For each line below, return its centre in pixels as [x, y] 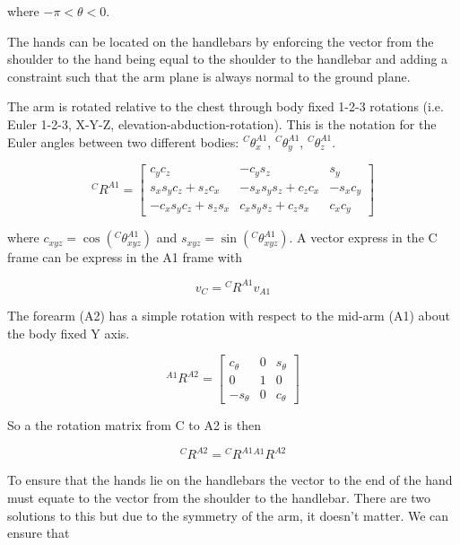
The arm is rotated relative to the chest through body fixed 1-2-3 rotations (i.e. [226, 106]
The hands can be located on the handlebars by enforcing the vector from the [221, 41]
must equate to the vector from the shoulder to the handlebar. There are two [219, 497]
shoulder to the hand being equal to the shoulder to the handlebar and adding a [228, 59]
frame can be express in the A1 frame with [125, 257]
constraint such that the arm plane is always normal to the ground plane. [209, 76]
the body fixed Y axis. [69, 333]
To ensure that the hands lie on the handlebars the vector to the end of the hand [230, 480]
